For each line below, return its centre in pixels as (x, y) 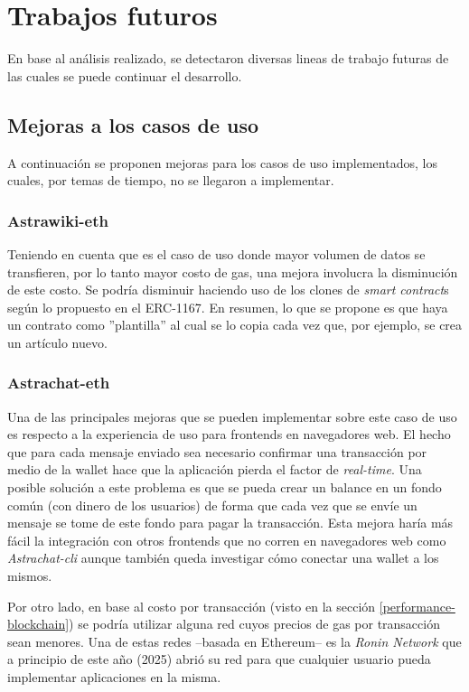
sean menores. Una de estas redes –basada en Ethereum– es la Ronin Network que (234, 641)
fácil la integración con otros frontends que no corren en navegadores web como (227, 540)
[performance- (417, 606)
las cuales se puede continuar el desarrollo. (125, 75)
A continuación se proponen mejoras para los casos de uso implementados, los (222, 162)
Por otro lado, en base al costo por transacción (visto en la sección (192, 606)
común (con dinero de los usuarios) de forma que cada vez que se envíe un (212, 505)
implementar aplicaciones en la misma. (114, 677)
